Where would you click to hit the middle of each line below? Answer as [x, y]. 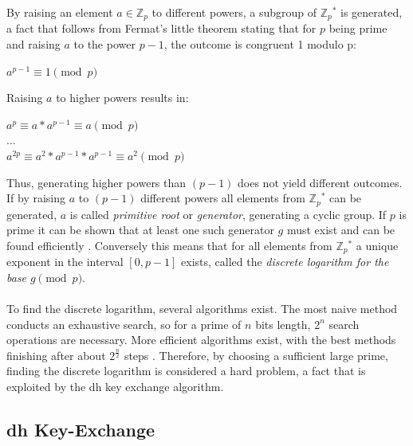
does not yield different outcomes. [320, 182]
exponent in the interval [65, 262]
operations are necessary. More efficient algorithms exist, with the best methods [201, 340]
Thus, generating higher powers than [96, 182]
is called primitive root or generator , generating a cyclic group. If [228, 214]
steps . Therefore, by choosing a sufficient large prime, [256, 355]
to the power [104, 44]
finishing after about [56, 355]
